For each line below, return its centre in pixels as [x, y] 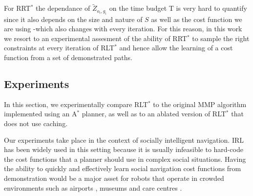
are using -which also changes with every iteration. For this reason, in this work [123, 29]
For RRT [17, 8]
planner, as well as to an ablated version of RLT [154, 114]
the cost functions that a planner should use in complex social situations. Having [125, 159]
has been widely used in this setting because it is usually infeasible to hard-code [124, 149]
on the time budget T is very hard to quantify [178, 8]
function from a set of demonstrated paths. [68, 57]
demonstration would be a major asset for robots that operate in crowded [114, 178]
